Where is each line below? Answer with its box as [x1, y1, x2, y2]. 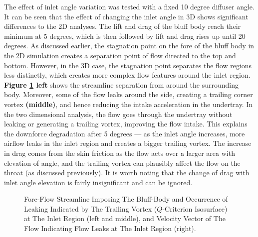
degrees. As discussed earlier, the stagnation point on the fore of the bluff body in [4, 40, 255, 51]
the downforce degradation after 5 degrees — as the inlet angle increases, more [4, 128, 245, 138]
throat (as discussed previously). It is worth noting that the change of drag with [4, 167, 250, 178]
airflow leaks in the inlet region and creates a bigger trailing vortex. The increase [4, 138, 252, 148]
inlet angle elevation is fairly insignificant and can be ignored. [4, 177, 193, 187]
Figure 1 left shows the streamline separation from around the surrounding [4, 79, 239, 90]
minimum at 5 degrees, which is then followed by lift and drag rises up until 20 [4, 30, 246, 41]
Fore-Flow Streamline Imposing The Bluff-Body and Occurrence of [24, 194, 228, 204]
